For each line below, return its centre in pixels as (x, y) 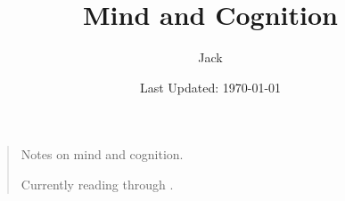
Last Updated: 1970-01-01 (210, 87)
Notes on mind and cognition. (102, 154)
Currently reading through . (97, 184)
